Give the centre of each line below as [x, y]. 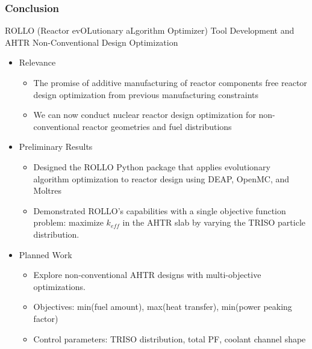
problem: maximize [68, 222]
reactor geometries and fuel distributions [157, 126]
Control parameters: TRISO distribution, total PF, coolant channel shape [170, 338]
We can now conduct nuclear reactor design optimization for [145, 115]
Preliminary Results [56, 147]
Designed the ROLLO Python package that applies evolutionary [152, 166]
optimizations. [60, 286]
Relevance [37, 62]
